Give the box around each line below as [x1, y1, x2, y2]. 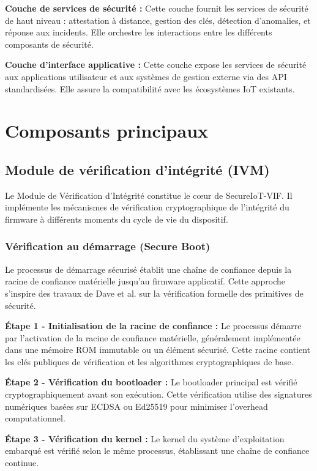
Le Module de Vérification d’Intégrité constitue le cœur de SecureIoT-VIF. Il [5, 188, 293, 201]
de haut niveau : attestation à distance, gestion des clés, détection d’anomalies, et [5, 13, 311, 26]
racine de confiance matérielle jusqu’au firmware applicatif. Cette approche [5, 275, 285, 287]
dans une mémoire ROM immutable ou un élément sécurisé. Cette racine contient [5, 343, 311, 356]
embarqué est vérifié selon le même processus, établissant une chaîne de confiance [5, 444, 310, 457]
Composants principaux [5, 118, 209, 143]
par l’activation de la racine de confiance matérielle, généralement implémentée [5, 331, 300, 344]
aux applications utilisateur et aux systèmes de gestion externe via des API [5, 70, 287, 83]
